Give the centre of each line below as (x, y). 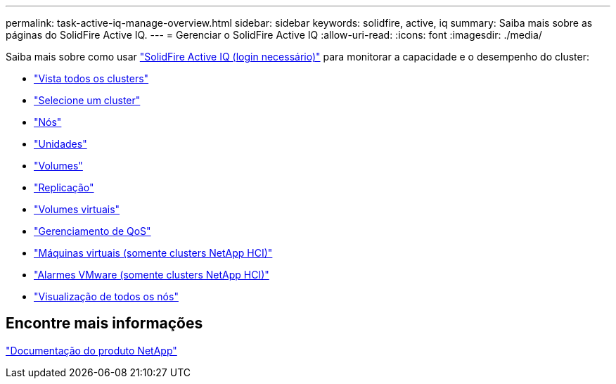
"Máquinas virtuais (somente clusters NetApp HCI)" (153, 253)
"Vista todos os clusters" (91, 78)
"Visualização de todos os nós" (106, 296)
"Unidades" (60, 144)
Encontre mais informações (104, 324)
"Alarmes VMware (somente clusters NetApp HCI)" (152, 275)
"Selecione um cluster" (87, 100)
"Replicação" (64, 187)
